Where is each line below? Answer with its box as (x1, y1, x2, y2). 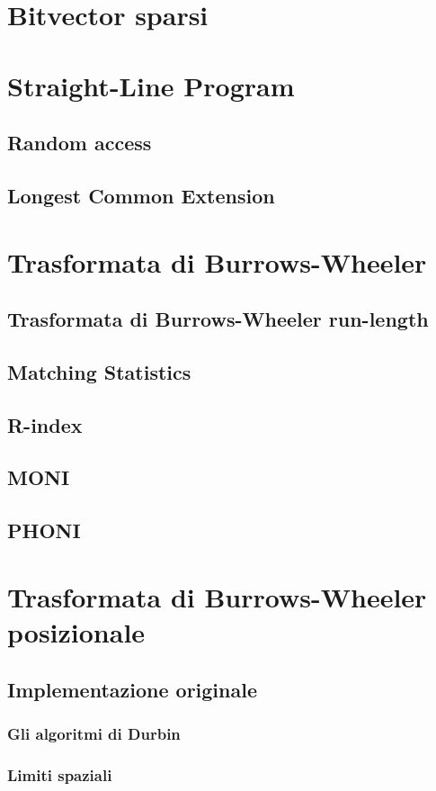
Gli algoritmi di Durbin (7, 722, 181, 744)
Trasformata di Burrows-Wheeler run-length (7, 305, 429, 333)
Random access (7, 129, 152, 157)
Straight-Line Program (7, 67, 295, 103)
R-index (7, 410, 83, 438)
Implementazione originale (7, 675, 257, 703)
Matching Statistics (7, 357, 191, 385)
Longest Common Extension (7, 181, 275, 209)
